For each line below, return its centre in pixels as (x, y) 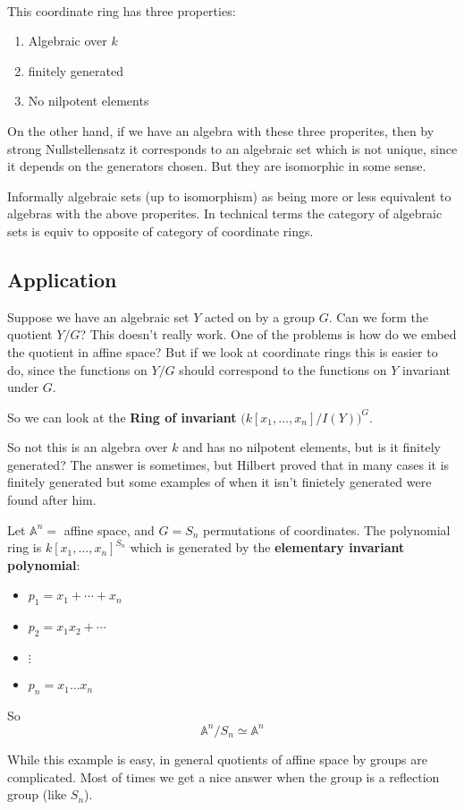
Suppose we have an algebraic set (98, 316)
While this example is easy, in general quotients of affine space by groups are (217, 759)
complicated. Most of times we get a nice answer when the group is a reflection (224, 776)
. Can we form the (378, 316)
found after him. (52, 500)
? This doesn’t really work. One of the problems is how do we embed (268, 334)
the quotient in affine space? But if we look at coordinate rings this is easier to (223, 351)
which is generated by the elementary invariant (267, 547)
